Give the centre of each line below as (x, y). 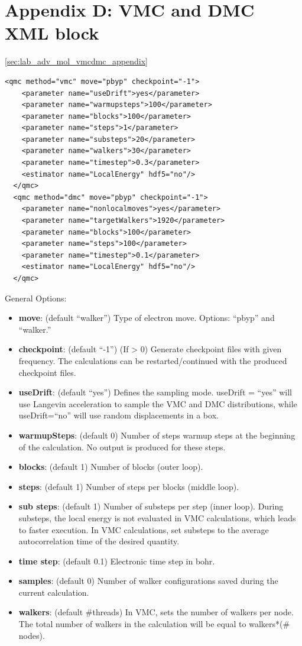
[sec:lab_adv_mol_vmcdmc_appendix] (76, 61)
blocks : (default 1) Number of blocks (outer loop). (111, 467)
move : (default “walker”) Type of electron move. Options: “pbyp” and (147, 318)
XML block (52, 33)
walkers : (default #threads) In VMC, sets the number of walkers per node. (156, 612)
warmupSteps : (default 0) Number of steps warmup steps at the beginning (157, 435)
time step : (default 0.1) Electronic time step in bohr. (117, 561)
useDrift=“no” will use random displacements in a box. (118, 415)
